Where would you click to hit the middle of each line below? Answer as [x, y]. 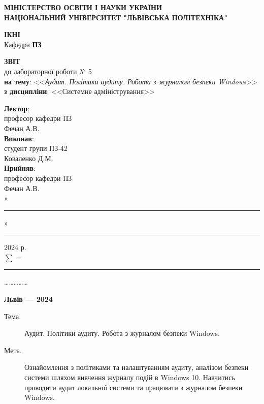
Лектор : [17, 108]
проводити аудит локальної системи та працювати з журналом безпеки [134, 387]
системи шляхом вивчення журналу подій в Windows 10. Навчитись [130, 377]
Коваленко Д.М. [29, 158]
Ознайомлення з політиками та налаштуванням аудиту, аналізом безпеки [137, 367]
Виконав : [19, 138]
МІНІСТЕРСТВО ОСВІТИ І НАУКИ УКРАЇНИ [83, 7]
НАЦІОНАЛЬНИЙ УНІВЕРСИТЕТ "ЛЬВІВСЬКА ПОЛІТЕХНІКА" [116, 17]
